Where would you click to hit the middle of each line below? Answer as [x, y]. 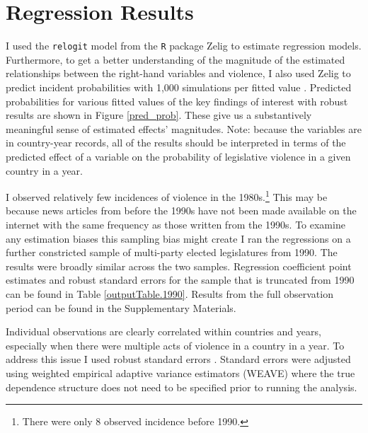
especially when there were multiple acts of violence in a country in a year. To [175, 345]
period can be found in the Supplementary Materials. [121, 307]
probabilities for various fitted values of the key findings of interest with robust [177, 101]
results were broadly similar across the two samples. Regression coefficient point [179, 266]
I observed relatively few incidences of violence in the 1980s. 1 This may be [167, 196]
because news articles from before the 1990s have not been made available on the [181, 210]
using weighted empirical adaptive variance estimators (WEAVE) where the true [180, 373]
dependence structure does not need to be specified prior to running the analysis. [182, 387]
